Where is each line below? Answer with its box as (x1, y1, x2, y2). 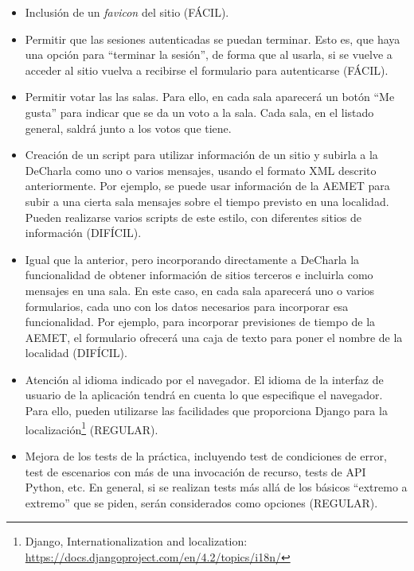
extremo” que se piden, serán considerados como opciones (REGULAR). (25, 494, 378, 511)
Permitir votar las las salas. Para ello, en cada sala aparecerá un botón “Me (25, 88, 395, 105)
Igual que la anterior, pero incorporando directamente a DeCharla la (25, 251, 360, 267)
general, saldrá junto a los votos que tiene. (25, 119, 232, 136)
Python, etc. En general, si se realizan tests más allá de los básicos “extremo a (25, 479, 408, 495)
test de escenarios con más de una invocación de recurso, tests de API (25, 463, 366, 480)
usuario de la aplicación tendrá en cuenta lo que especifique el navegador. (25, 386, 383, 403)
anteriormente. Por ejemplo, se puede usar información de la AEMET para (25, 177, 390, 194)
